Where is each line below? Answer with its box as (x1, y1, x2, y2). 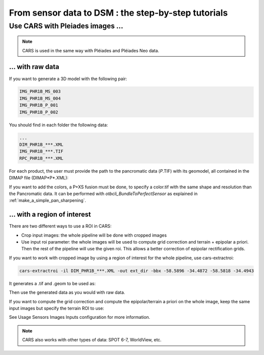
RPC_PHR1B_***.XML (19, 155, 64, 161)
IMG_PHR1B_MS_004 (19, 95, 61, 101)
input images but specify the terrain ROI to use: (9, 305, 105, 311)
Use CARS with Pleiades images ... (9, 22, 124, 30)
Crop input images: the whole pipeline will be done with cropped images (21, 232, 167, 238)
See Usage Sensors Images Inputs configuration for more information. (9, 314, 151, 320)
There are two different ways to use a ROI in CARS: (9, 223, 112, 229)
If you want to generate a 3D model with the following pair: (9, 76, 127, 82)
